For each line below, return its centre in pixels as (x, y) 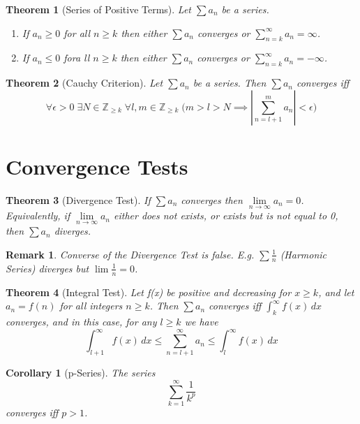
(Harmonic (303, 254)
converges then (212, 199)
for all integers (91, 306)
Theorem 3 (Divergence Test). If (78, 199)
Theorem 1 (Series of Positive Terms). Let (98, 9)
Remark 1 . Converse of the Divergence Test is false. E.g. (130, 254)
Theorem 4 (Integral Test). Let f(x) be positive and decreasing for (149, 292)
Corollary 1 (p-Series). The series (81, 373)
